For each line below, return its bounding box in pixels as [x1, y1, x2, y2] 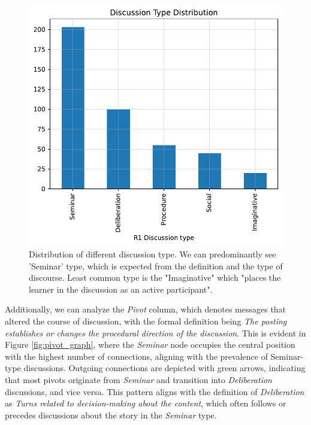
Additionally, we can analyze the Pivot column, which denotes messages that [5, 303, 286, 315]
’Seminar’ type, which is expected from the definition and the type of [29, 259, 283, 272]
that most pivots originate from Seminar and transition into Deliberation [5, 374, 272, 386]
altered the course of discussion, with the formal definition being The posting [5, 315, 287, 327]
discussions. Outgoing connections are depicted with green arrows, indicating [23, 362, 306, 374]
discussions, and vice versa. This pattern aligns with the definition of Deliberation [5, 385, 304, 397]
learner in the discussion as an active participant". [29, 283, 213, 295]
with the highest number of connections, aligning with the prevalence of [5, 350, 268, 362]
